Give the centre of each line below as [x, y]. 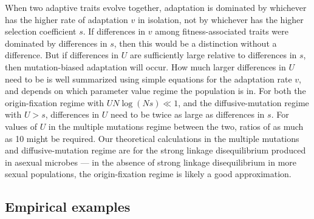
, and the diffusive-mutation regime [244, 102]
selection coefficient [41, 31]
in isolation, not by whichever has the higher [220, 19]
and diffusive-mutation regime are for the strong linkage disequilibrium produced [155, 150]
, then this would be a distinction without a [195, 43]
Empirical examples [68, 207]
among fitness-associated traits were [222, 31]
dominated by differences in [56, 43]
